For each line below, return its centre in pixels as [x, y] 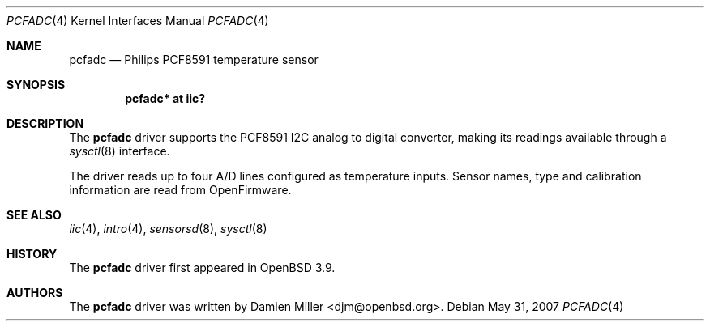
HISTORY [32, 254]
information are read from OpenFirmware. [180, 190]
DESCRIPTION [45, 123]
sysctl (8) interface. [120, 151]
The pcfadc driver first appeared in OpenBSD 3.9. [202, 268]
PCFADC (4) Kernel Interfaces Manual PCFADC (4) [138, 21]
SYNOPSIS [36, 85]
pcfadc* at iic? [165, 98]
